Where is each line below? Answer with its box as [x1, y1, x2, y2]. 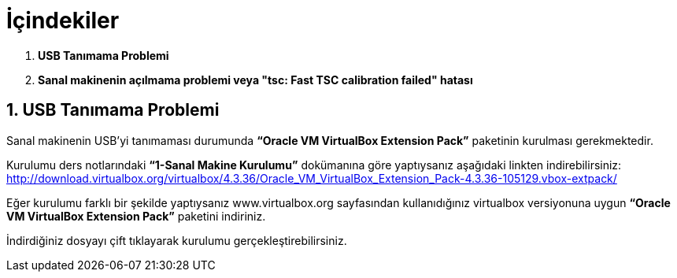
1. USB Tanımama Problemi [6, 100, 220, 120]
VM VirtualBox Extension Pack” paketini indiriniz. [6, 209, 266, 223]
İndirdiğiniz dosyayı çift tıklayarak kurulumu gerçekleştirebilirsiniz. [6, 233, 347, 247]
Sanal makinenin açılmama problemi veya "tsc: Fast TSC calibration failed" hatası [38, 72, 473, 87]
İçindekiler [6, 7, 120, 34]
